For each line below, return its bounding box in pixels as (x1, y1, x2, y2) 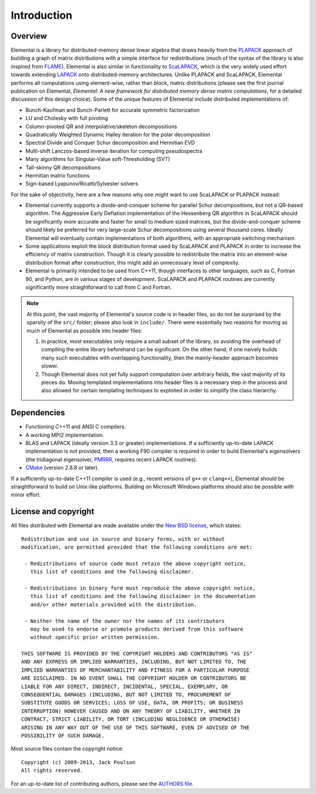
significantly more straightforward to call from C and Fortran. (25, 284, 172, 290)
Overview (11, 31, 47, 41)
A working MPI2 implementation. (25, 431, 105, 439)
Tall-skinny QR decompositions (25, 164, 101, 171)
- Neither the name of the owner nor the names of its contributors (24, 618, 225, 624)
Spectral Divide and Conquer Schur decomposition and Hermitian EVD (25, 139, 195, 146)
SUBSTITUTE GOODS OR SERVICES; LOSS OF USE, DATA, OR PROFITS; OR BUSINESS (21, 700, 243, 706)
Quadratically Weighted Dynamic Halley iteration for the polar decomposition (25, 131, 211, 138)
